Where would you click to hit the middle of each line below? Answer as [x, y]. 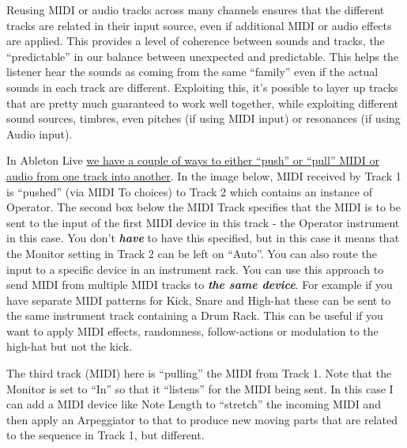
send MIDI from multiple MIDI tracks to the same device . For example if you [200, 285]
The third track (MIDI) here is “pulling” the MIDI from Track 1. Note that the [199, 373]
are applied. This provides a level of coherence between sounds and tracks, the [196, 41]
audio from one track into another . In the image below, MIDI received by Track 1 [204, 175]
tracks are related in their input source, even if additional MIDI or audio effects [199, 25]
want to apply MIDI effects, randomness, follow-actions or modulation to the [192, 330]
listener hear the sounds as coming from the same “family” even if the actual [192, 72]
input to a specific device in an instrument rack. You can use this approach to [195, 269]
